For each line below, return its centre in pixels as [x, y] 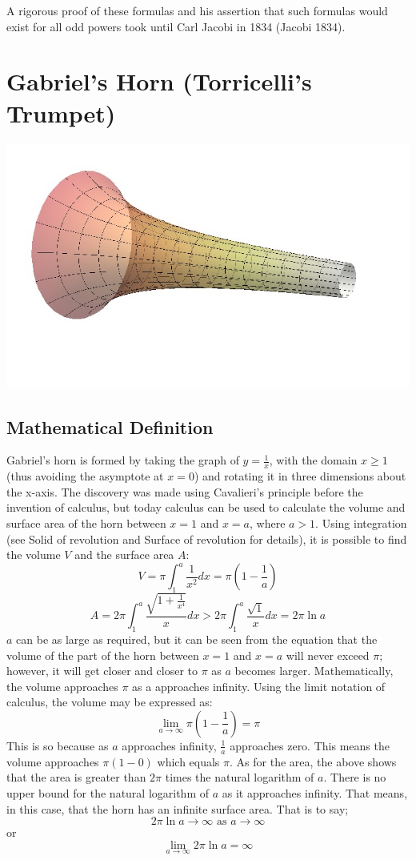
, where [268, 523]
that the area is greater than [76, 777]
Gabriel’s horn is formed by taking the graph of [123, 460]
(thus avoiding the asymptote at [85, 476]
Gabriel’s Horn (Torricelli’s [159, 81]
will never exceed [328, 655]
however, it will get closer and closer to [102, 671]
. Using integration [361, 523]
